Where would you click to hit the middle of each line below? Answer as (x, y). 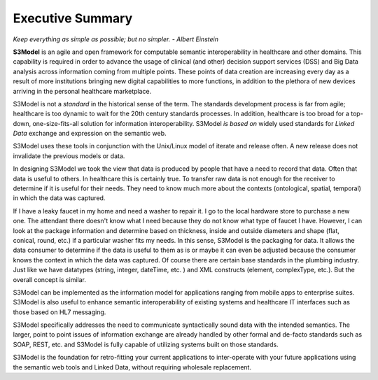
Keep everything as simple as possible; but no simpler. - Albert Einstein (115, 39)
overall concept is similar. (50, 279)
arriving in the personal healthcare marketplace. (82, 91)
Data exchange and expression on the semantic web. (90, 134)
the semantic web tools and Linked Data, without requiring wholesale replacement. (132, 367)
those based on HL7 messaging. (59, 312)
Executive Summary (73, 18)
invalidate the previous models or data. (69, 156)
